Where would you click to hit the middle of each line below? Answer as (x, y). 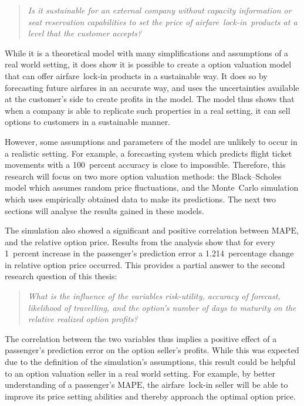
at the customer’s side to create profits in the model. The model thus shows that (150, 99)
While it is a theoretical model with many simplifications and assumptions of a (147, 53)
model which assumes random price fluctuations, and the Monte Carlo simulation (152, 187)
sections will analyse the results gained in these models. (104, 210)
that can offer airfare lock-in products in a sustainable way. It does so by (136, 75)
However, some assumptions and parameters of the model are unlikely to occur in (151, 141)
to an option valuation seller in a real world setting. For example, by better (140, 373)
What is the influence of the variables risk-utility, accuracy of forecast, (154, 296)
